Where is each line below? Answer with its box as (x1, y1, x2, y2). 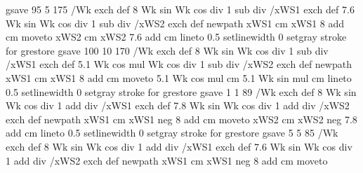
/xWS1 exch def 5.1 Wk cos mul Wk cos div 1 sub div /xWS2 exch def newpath (6, 57, 352, 71)
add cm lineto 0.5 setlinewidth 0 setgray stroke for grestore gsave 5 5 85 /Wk (6, 125, 338, 140)
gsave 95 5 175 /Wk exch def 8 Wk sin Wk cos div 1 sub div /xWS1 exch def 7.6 (6, 2, 355, 16)
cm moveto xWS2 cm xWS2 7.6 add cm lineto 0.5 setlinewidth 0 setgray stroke (6, 29, 347, 44)
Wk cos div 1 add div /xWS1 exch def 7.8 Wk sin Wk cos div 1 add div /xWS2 (6, 98, 350, 113)
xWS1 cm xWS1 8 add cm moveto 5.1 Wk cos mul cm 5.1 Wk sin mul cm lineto (6, 70, 352, 85)
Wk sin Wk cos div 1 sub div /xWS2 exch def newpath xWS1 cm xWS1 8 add (6, 15, 345, 30)
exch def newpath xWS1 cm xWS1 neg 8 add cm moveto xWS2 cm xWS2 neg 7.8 (6, 111, 357, 126)
